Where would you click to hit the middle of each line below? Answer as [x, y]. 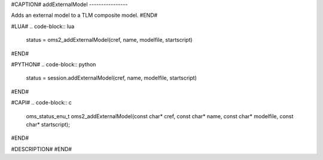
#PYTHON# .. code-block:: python [54, 64]
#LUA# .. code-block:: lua [43, 26]
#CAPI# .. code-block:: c [41, 103]
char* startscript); [48, 124]
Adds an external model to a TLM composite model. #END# [84, 16]
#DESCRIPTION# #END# [41, 149]
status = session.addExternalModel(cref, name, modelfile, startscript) [112, 78]
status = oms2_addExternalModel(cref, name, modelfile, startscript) [109, 40]
